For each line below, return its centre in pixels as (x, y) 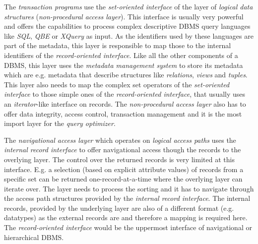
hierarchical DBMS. (34, 237)
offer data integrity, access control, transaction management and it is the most (123, 113)
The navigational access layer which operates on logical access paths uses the (120, 140)
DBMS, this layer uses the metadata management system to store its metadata (124, 65)
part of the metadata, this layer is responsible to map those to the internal (118, 45)
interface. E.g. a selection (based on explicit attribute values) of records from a (124, 169)
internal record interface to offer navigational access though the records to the (123, 150)
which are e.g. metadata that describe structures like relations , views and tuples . (126, 75)
